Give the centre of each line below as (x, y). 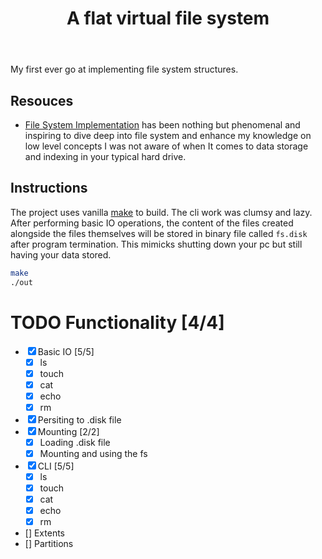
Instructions (49, 188)
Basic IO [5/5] (66, 351)
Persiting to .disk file (79, 419)
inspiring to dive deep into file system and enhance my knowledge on (168, 135)
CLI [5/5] (56, 466)
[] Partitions (49, 544)
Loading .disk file (75, 442)
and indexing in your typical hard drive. (105, 156)
